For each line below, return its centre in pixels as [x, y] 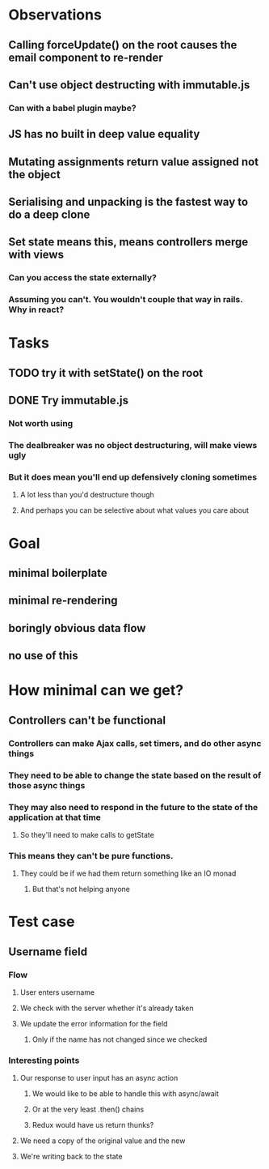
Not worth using [41, 424]
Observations [55, 15]
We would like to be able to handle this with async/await [126, 1094]
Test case [42, 922]
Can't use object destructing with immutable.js [129, 85]
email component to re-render [86, 57]
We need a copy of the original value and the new [103, 1141]
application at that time [55, 817]
